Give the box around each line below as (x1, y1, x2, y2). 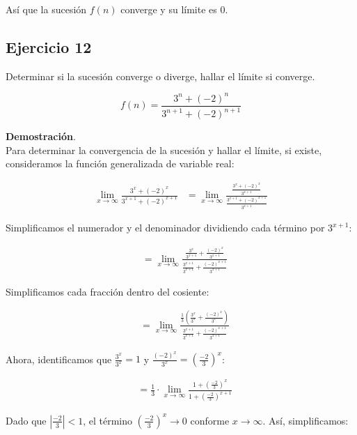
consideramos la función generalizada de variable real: (6, 156, 235, 171)
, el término (83, 413, 132, 427)
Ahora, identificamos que (6, 351, 112, 366)
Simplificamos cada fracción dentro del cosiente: (6, 284, 209, 298)
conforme (190, 413, 230, 427)
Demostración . (6, 129, 76, 144)
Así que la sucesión (6, 2, 87, 16)
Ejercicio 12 (6, 36, 92, 57)
